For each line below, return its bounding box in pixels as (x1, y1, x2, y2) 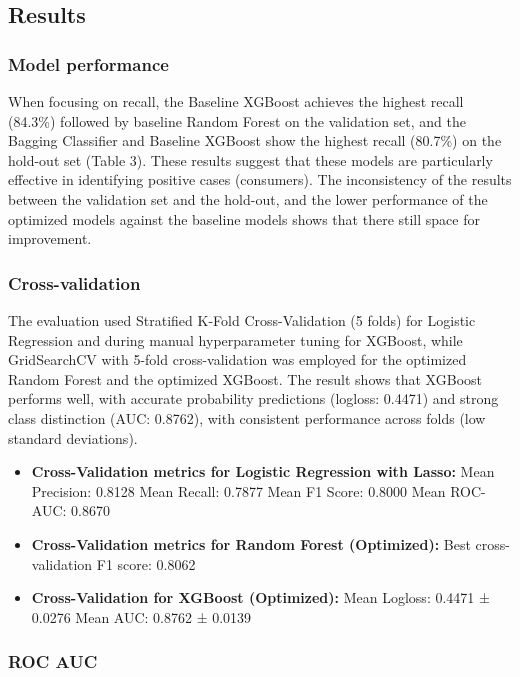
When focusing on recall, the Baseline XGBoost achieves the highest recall (8, 91, 464, 111)
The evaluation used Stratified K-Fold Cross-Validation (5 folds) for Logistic (8, 309, 476, 330)
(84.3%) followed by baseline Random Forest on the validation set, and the (8, 110, 466, 131)
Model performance (8, 51, 169, 76)
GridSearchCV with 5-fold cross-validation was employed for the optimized (8, 349, 467, 370)
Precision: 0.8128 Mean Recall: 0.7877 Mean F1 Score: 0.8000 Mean (31, 480, 446, 501)
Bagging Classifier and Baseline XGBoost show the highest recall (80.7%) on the (8, 130, 502, 151)
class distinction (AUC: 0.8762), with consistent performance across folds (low (8, 407, 486, 428)
